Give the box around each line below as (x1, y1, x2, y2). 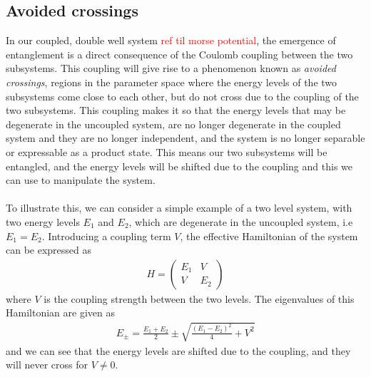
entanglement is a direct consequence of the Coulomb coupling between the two (6, 46, 353, 61)
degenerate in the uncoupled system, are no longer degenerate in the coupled (6, 116, 341, 131)
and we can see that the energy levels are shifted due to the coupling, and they (6, 343, 351, 358)
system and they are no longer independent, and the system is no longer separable (6, 130, 365, 145)
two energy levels (6, 214, 80, 229)
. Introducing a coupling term (41, 228, 171, 243)
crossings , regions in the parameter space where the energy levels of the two (6, 74, 337, 89)
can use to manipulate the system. (6, 172, 156, 187)
